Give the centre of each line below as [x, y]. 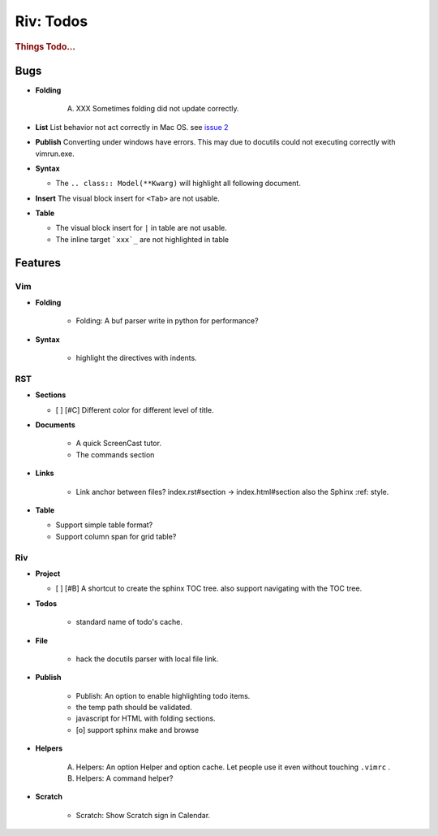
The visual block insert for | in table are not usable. [141, 228]
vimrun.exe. [55, 154]
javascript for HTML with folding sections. [146, 718]
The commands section [115, 454]
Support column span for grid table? [116, 536]
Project [48, 574]
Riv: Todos [52, 21]
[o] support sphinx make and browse [137, 730]
